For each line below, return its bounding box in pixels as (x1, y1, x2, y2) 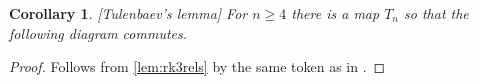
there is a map (291, 3, 380, 23)
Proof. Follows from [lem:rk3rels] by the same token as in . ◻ (9, 56, 386, 77)
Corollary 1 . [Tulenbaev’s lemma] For (9, 3, 248, 23)
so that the (404, 3, 469, 23)
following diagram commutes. (9, 22, 188, 43)
